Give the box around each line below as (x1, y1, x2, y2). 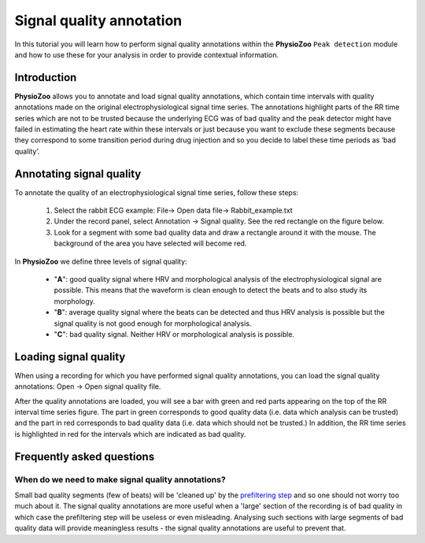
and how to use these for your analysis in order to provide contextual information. (14, 50, 279, 59)
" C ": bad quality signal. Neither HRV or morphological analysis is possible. (54, 330, 295, 338)
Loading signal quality (14, 350, 126, 364)
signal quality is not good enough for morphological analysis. (54, 319, 252, 328)
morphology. (54, 296, 96, 306)
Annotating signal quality (14, 167, 142, 180)
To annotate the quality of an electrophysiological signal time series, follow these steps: (14, 187, 299, 197)
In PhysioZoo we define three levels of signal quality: (14, 257, 188, 266)
